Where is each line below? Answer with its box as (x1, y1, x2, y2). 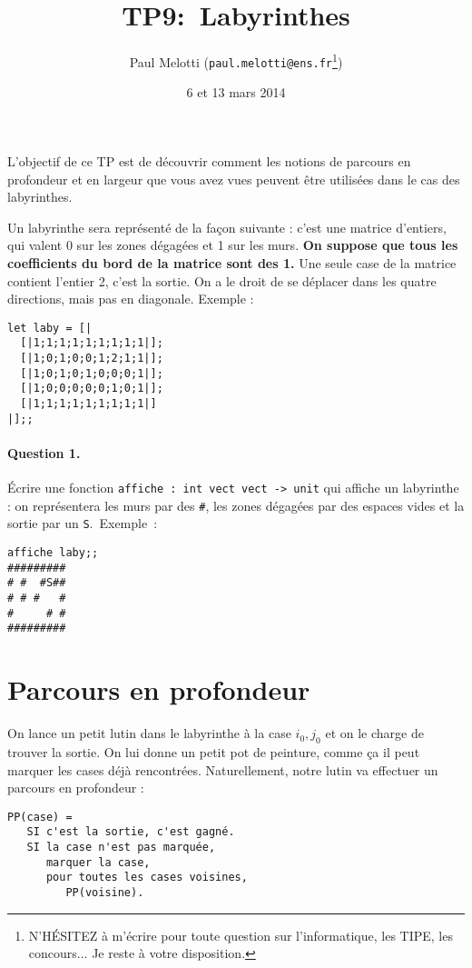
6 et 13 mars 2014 (186, 83, 286, 102)
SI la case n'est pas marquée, (26, 841, 216, 854)
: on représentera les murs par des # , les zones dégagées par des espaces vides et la (7, 495, 465, 514)
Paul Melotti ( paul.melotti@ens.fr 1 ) (129, 50, 343, 71)
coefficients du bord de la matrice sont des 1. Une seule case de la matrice (7, 254, 457, 272)
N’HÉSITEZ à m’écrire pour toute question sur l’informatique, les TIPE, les (28, 925, 453, 944)
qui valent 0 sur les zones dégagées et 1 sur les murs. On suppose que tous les (7, 235, 458, 254)
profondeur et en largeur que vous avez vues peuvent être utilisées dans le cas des (7, 169, 460, 188)
